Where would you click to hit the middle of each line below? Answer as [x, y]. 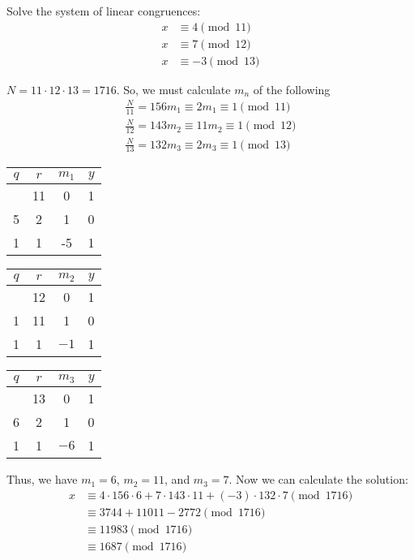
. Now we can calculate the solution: [318, 479]
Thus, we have [42, 479]
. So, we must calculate [173, 89]
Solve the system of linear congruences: [104, 11]
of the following [292, 89]
